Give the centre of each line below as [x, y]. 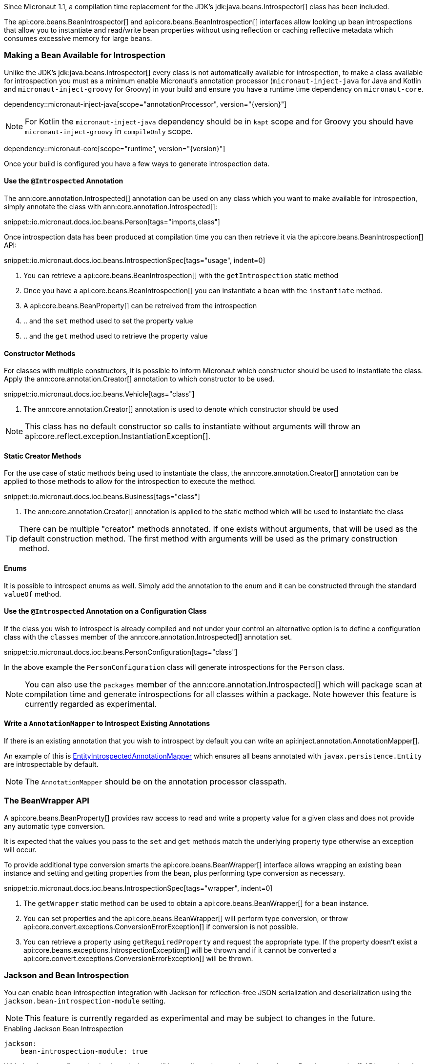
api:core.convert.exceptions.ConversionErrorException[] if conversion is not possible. [161, 926]
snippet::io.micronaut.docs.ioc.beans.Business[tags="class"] [102, 497]
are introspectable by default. [51, 764]
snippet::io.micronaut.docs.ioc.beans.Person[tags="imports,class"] [112, 221]
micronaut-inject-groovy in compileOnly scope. [109, 131]
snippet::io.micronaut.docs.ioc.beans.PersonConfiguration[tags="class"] [121, 652]
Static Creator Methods [43, 456]
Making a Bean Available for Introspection [85, 55]
